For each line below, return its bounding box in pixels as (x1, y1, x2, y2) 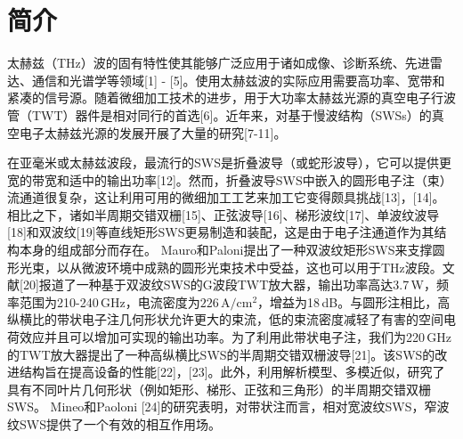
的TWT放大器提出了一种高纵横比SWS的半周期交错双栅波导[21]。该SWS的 (7, 345, 435, 363)
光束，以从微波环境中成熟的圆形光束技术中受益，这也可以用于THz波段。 (19, 257, 443, 276)
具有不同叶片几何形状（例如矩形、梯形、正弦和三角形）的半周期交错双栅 (7, 379, 431, 398)
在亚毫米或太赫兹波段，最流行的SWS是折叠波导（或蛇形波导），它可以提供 (7, 153, 439, 172)
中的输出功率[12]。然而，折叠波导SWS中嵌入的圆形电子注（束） (81, 170, 452, 189)
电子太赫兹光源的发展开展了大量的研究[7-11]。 (19, 123, 287, 142)
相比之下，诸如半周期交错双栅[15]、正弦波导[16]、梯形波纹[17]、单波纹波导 (7, 205, 440, 224)
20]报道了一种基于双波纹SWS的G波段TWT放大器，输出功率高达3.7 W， (22, 275, 436, 294)
